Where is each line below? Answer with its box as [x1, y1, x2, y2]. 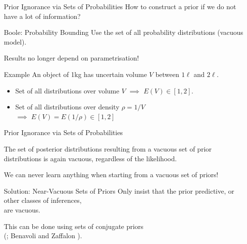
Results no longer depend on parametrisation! [4, 53, 139, 63]
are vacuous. [4, 204, 41, 214]
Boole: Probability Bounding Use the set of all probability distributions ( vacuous [4, 27, 244, 37]
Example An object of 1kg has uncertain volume [4, 69, 147, 79]
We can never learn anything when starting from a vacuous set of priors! [4, 169, 218, 180]
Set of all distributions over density [15, 102, 119, 112]
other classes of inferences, [4, 195, 82, 205]
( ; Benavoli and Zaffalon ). [4, 230, 82, 241]
